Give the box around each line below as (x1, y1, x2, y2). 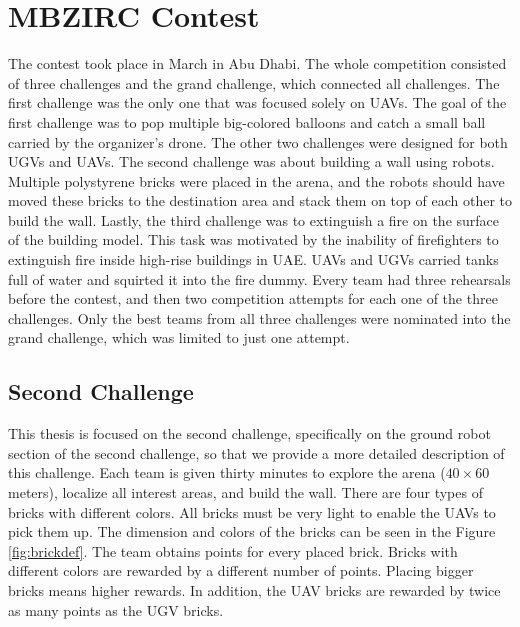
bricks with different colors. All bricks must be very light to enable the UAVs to (8, 501, 496, 522)
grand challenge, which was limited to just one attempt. (8, 327, 350, 348)
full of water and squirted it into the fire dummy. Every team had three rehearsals (8, 268, 511, 289)
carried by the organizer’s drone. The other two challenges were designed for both (8, 131, 508, 152)
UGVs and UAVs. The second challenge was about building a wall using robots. (8, 151, 495, 172)
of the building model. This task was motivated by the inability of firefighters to (8, 229, 499, 250)
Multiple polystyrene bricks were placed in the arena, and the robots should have (8, 170, 505, 191)
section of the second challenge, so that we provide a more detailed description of (8, 442, 505, 463)
